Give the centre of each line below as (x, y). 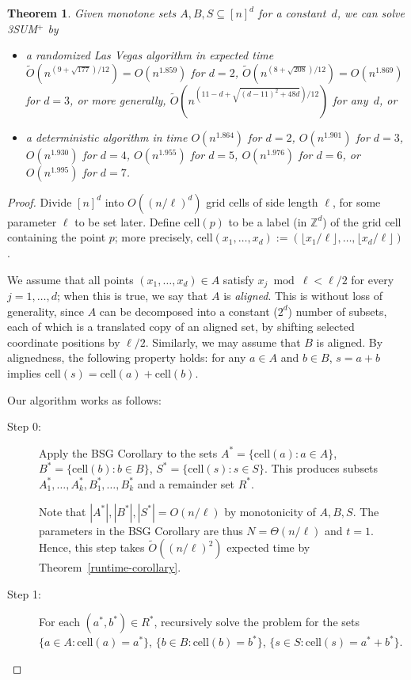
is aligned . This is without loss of (303, 296)
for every (373, 279)
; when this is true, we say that (132, 296)
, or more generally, (118, 99)
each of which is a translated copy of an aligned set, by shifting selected (181, 327)
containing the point (57, 237)
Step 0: (24, 426)
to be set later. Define (127, 221)
